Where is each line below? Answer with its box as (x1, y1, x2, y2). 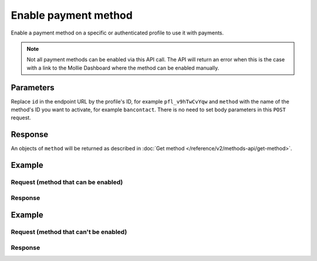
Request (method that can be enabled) (11, 178, 123, 187)
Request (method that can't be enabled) (11, 228, 127, 236)
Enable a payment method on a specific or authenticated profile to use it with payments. (11, 29, 224, 36)
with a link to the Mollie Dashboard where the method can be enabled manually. (26, 64, 220, 71)
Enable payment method (11, 9, 133, 22)
